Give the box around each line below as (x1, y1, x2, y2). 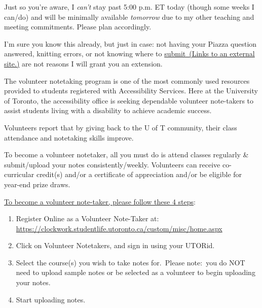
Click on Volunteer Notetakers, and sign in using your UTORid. (16, 240, 215, 251)
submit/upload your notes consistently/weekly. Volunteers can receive (4, 159, 220, 169)
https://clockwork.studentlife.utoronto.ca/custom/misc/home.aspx (16, 223, 222, 233)
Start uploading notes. (16, 294, 86, 304)
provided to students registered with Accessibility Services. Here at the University (4, 85, 258, 96)
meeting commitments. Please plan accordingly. (4, 21, 152, 32)
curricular (4, 169, 34, 180)
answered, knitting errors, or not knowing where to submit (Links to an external (4, 48, 255, 59)
